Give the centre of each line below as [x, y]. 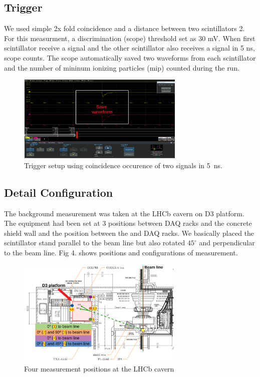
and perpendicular [227, 243]
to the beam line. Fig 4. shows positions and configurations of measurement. [121, 253]
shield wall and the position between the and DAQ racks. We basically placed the [129, 233]
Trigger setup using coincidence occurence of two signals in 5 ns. [123, 165]
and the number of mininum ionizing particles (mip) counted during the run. [122, 67]
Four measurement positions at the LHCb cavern [99, 369]
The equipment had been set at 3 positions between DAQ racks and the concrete [128, 223]
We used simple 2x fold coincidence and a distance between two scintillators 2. [124, 28]
